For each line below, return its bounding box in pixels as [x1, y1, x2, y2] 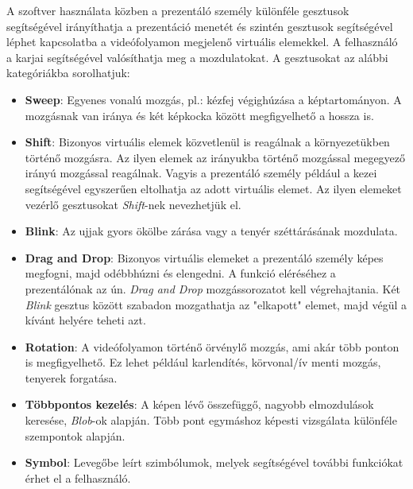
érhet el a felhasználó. [25, 469, 131, 486]
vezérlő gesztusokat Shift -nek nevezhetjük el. [25, 196, 241, 212]
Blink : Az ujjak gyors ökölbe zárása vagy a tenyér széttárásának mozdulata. [25, 223, 398, 239]
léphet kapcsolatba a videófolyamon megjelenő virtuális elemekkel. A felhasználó [6, 33, 398, 50]
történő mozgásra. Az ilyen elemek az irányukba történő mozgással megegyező [25, 149, 406, 165]
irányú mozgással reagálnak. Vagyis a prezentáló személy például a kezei [25, 165, 377, 181]
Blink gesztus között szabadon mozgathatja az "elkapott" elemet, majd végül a [25, 296, 407, 312]
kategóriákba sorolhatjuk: [6, 64, 130, 81]
